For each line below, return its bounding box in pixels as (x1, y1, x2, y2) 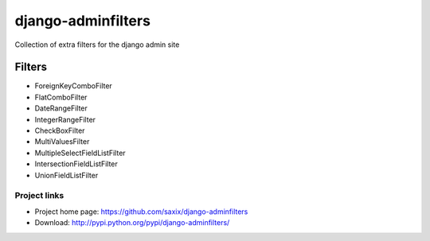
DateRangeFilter (34, 103, 88, 113)
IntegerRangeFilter (34, 115, 96, 124)
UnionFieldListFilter (34, 170, 99, 180)
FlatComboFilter (34, 92, 88, 102)
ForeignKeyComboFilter (34, 81, 113, 91)
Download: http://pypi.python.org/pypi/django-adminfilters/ (34, 218, 230, 227)
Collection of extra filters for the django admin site (14, 40, 180, 49)
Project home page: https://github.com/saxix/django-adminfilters (34, 207, 248, 216)
